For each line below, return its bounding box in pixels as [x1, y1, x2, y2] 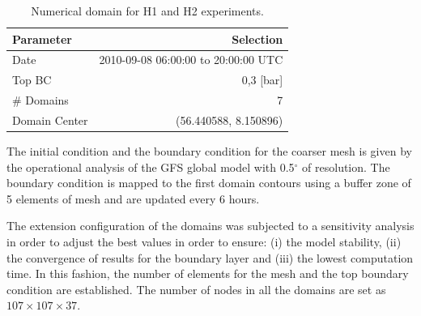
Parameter [12, 30, 72, 47]
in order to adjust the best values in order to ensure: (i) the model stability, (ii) [6, 233, 402, 250]
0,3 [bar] [241, 71, 283, 88]
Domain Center [12, 111, 88, 128]
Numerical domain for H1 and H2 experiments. [31, 2, 264, 19]
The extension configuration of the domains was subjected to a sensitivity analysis [6, 217, 415, 234]
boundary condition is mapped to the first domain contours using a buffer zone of [6, 174, 411, 191]
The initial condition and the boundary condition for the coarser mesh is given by [6, 143, 412, 160]
